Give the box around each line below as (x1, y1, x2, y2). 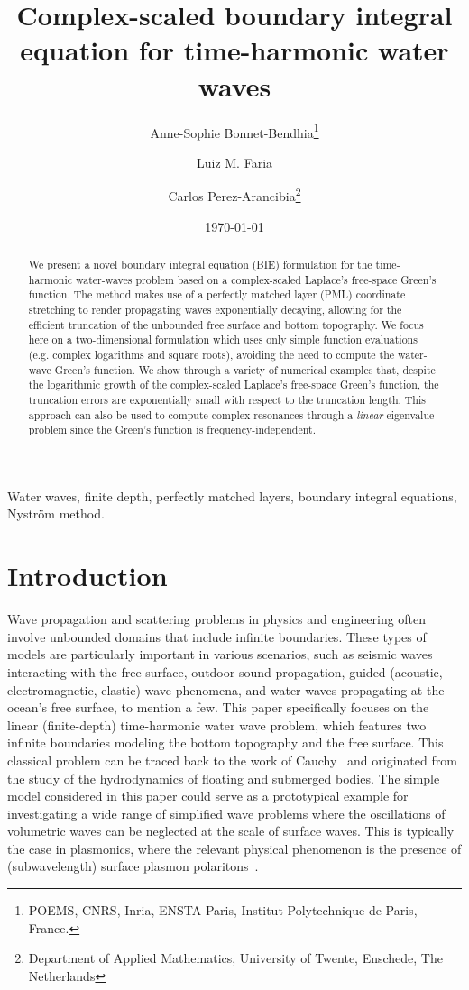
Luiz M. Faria (196, 152, 273, 171)
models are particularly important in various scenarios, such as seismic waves (7, 645, 433, 664)
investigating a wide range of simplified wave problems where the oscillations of (7, 803, 446, 822)
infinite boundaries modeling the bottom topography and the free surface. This (7, 733, 444, 752)
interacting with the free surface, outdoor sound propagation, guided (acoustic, (7, 662, 443, 681)
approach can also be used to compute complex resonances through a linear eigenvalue (28, 407, 435, 422)
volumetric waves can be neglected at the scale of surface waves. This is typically (7, 821, 455, 840)
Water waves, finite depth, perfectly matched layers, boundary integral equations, (7, 486, 457, 505)
